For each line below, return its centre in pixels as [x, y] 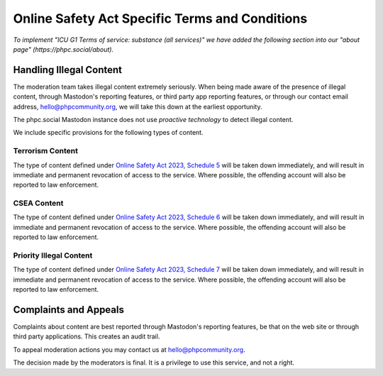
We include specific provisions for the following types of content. [108, 133]
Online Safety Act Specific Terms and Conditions [160, 18]
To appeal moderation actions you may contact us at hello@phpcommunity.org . [129, 349]
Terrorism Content [45, 151]
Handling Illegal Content [68, 70]
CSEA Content [38, 204]
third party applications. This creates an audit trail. [87, 336]
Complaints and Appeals [68, 310]
